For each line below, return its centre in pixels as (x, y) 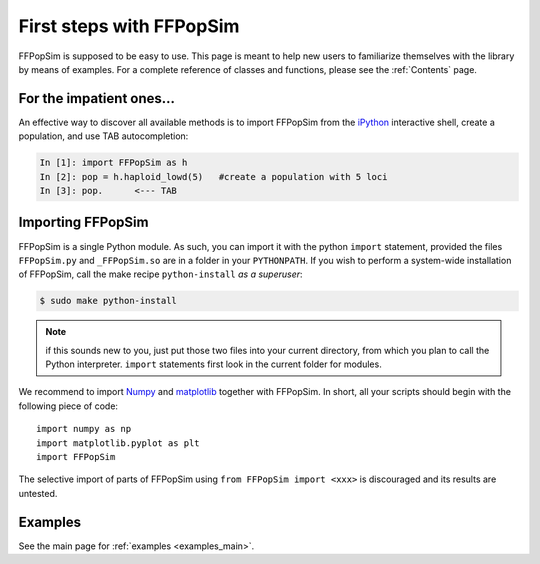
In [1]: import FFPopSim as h (113, 163)
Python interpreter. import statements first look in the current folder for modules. (213, 364)
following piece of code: (68, 406)
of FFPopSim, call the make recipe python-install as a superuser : (161, 274)
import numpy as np (84, 429)
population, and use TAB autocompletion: (103, 136)
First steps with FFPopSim (129, 26)
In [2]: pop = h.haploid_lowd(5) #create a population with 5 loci (213, 176)
